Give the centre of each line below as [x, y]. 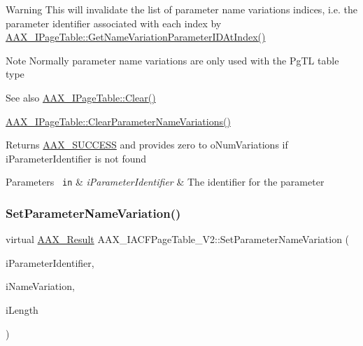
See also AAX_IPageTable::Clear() [81, 97]
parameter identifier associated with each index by [114, 23]
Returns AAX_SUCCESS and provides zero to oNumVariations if [147, 145]
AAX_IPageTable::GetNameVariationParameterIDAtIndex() [136, 37]
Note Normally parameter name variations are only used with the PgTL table [172, 60]
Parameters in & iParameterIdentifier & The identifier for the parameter [165, 182]
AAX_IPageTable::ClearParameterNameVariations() [118, 121]
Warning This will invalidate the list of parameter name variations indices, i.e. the [181, 9]
